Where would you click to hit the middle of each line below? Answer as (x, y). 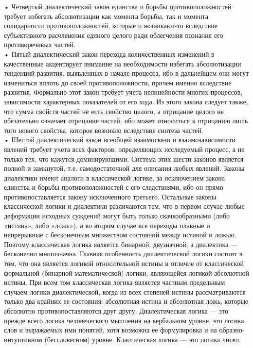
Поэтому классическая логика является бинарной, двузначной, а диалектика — (121, 244)
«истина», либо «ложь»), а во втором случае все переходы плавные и (107, 225)
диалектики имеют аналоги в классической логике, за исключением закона (114, 177)
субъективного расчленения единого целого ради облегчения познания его (114, 35)
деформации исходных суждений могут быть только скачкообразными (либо (117, 216)
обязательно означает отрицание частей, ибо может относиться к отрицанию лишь (126, 121)
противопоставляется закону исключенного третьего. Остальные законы (110, 196)
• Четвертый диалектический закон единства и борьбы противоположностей (118, 6)
